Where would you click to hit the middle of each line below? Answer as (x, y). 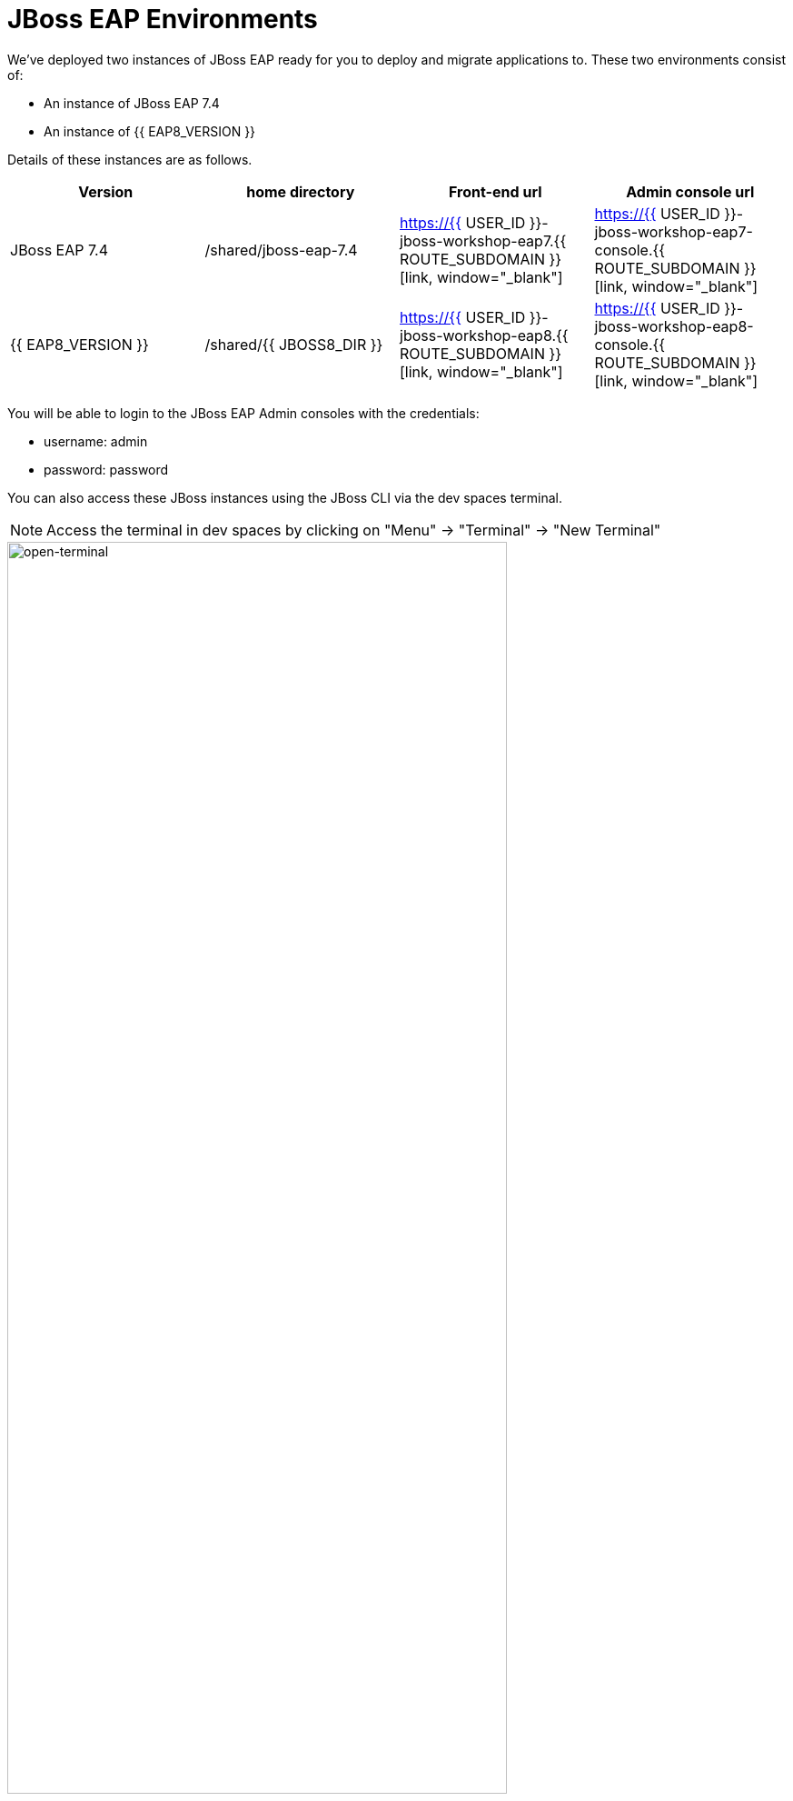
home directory (301, 191)
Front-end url (496, 191)
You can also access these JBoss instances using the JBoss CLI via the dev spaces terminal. (285, 497)
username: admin (96, 441)
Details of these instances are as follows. (130, 159)
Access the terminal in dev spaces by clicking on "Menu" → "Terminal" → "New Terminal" (354, 530)
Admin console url (690, 191)
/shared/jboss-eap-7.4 (281, 250)
